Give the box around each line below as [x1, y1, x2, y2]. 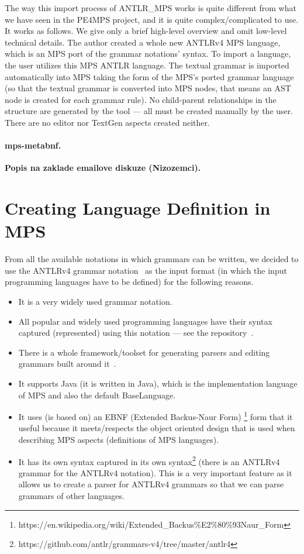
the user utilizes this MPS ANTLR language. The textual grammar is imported [5, 59, 289, 71]
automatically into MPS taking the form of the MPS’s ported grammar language [5, 70, 294, 82]
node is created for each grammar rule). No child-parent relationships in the [5, 93, 277, 105]
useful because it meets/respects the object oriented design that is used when [18, 422, 295, 434]
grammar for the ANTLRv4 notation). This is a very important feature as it [18, 466, 292, 479]
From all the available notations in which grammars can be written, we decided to [5, 253, 299, 265]
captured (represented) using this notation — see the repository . [18, 326, 254, 339]
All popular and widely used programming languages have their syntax [18, 315, 272, 327]
